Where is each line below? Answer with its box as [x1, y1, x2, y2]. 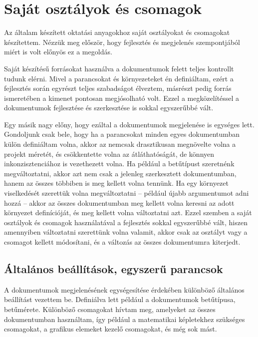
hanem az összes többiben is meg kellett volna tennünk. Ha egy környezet [4, 178, 229, 188]
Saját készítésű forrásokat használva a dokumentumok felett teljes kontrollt [4, 63, 234, 73]
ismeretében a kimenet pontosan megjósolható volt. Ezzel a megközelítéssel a [4, 92, 240, 103]
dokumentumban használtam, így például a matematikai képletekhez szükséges [4, 314, 245, 324]
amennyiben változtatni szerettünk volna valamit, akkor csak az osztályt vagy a [4, 227, 248, 237]
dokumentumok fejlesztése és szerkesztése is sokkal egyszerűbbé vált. [4, 102, 214, 113]
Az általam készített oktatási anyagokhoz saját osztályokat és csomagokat [4, 27, 230, 37]
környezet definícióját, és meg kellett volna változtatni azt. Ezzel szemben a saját [4, 207, 252, 218]
